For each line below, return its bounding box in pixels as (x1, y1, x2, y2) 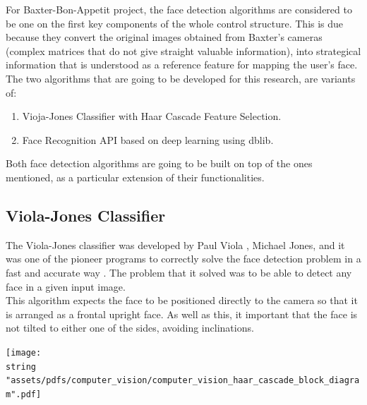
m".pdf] (6, 389, 42, 399)
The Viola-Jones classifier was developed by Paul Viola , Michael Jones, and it (6, 237, 345, 252)
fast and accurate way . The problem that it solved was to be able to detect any (6, 265, 352, 279)
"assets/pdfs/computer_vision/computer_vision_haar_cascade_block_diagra (6, 375, 360, 386)
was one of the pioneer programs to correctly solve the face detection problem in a (6, 251, 361, 266)
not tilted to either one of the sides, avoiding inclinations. (6, 320, 254, 335)
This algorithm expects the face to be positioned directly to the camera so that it (6, 293, 358, 308)
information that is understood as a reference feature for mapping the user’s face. (6, 57, 358, 72)
